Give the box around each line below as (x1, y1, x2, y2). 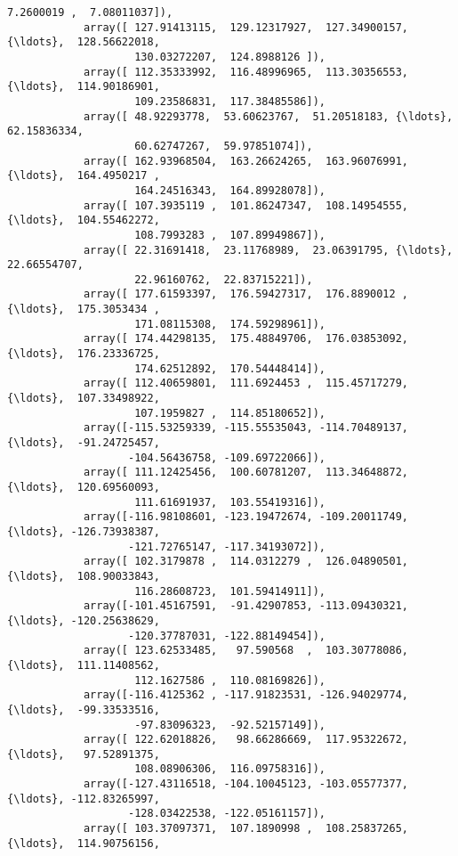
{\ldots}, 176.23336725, (7, 347, 160, 361)
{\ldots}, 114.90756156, (7, 836, 160, 850)
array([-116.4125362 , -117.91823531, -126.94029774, (83, 689, 409, 702)
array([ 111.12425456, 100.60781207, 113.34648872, (83, 466, 409, 479)
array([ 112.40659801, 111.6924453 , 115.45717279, (83, 377, 409, 390)
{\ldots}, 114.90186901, (7, 80, 160, 94)
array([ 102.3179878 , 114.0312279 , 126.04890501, (83, 555, 409, 568)
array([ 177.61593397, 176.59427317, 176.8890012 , (83, 288, 409, 301)
